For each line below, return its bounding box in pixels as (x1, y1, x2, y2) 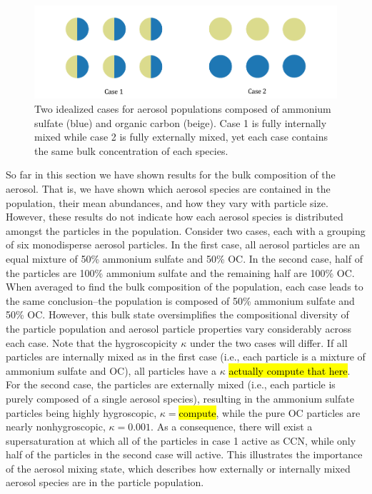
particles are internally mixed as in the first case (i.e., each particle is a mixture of (6, 349, 366, 364)
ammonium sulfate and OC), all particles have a (6, 363, 216, 378)
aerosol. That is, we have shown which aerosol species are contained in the (6, 181, 331, 196)
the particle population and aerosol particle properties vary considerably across (6, 321, 352, 336)
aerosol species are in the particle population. (6, 475, 204, 490)
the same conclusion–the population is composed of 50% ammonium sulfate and (6, 293, 355, 308)
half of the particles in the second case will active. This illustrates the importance (6, 447, 363, 462)
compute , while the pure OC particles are (179, 405, 361, 420)
